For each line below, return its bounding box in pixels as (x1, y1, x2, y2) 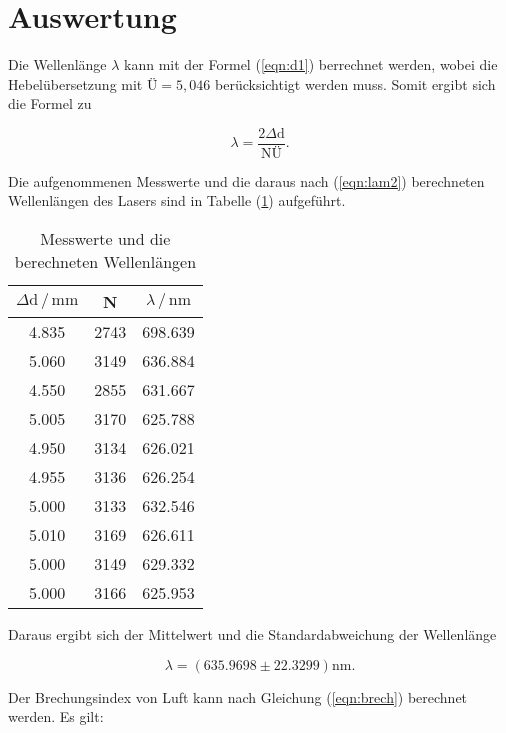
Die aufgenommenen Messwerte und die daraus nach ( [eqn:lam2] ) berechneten (8, 170, 485, 191)
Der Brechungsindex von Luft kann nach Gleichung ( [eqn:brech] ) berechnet (8, 686, 468, 707)
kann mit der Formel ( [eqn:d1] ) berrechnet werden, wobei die (124, 54, 498, 75)
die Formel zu (8, 93, 92, 114)
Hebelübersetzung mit (8, 73, 143, 94)
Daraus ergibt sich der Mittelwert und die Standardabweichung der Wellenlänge (8, 624, 497, 644)
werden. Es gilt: (8, 706, 104, 727)
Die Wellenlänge (8, 54, 107, 75)
